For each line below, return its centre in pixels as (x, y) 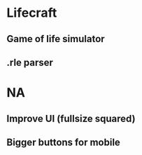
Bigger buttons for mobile (63, 142)
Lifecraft (32, 13)
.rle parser (30, 62)
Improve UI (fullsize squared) (71, 118)
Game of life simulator (56, 39)
